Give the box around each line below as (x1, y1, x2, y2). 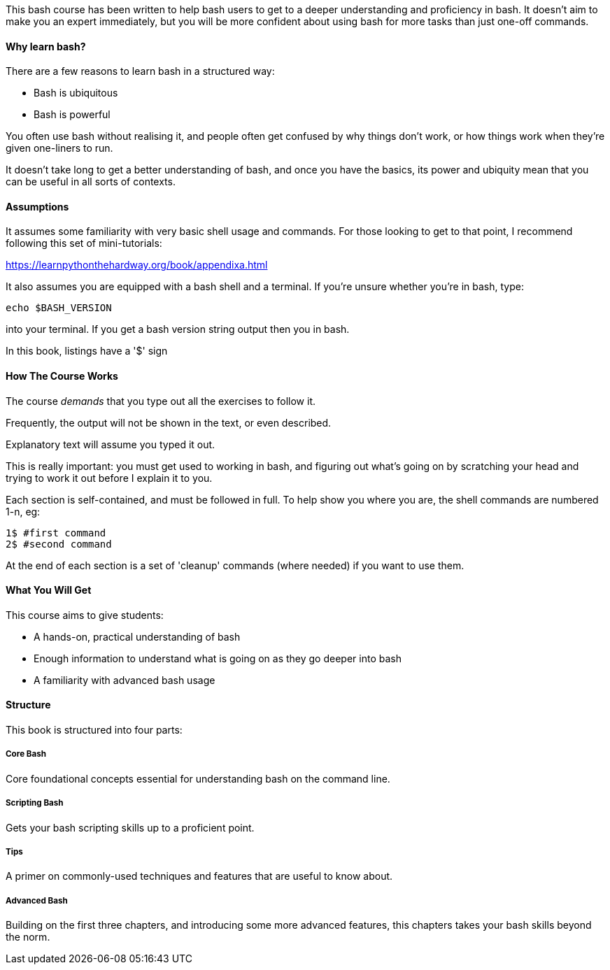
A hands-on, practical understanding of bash (34, 630, 241, 643)
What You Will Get (6, 584, 92, 597)
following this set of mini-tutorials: (6, 237, 162, 250)
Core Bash (6, 749, 46, 759)
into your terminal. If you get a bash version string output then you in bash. (6, 323, 350, 336)
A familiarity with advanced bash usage (34, 673, 215, 686)
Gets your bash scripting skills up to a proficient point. (6, 821, 255, 834)
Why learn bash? (6, 40, 86, 52)
